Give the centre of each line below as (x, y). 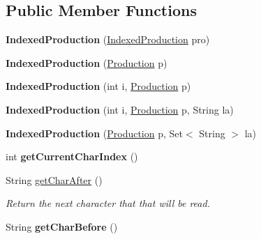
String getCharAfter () (54, 179)
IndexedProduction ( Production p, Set (94, 133)
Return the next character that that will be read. (108, 203)
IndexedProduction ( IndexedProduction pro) (108, 39)
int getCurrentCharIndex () (72, 156)
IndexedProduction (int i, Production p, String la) (120, 109)
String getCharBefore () (62, 226)
